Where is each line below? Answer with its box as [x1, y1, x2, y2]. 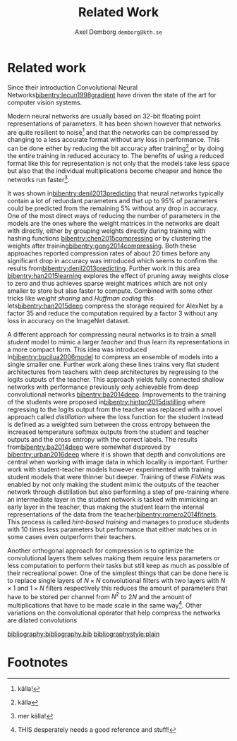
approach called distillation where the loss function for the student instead [7, 412, 224, 421]
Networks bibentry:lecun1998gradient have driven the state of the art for [7, 90, 217, 99]
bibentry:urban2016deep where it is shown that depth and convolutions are [7, 450, 226, 459]
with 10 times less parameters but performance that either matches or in [7, 525, 217, 534]
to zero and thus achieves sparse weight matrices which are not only [7, 279, 207, 287]
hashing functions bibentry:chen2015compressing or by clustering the [7, 234, 212, 242]
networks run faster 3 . [7, 174, 70, 183]
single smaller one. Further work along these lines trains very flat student [7, 360, 220, 368]
